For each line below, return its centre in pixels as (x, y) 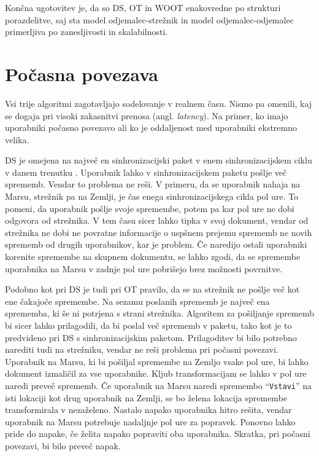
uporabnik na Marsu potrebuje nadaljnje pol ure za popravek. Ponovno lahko (150, 421)
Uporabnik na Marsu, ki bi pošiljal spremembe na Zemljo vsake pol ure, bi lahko (157, 361)
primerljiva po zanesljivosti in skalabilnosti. (86, 32)
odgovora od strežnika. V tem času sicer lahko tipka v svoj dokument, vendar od (157, 220)
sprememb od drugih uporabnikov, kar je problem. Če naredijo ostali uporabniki (156, 244)
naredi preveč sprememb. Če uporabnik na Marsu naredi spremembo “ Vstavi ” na (159, 385)
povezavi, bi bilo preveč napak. (63, 446)
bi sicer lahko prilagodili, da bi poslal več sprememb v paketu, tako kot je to (148, 325)
